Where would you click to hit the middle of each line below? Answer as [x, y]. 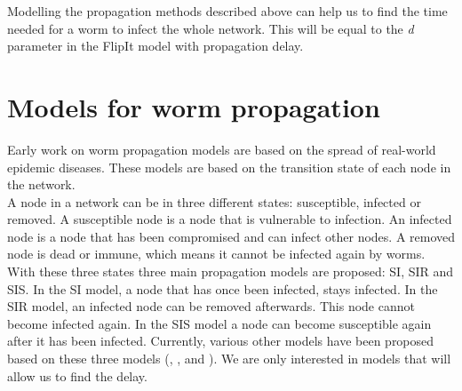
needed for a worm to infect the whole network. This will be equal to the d [211, 28]
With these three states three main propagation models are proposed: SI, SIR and [231, 271]
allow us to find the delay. [77, 375]
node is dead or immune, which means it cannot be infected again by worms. [216, 254]
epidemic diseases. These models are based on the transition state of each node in [229, 167]
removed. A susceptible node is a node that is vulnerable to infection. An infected [230, 219]
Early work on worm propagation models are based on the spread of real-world [222, 149]
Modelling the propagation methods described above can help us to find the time [227, 11]
